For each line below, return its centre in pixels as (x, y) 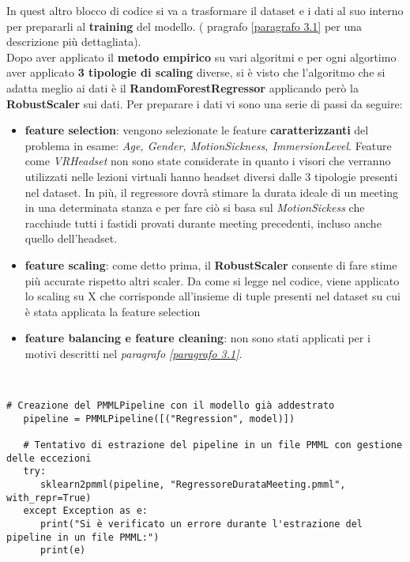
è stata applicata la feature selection (113, 311)
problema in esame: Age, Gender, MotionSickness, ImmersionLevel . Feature (208, 145)
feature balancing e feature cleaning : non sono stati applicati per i (197, 338)
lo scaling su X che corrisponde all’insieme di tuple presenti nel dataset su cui (213, 296)
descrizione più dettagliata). (74, 41)
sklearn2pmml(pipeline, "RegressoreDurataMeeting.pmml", (193, 485)
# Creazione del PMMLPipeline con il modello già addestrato (171, 406)
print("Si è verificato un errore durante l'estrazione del (201, 524)
